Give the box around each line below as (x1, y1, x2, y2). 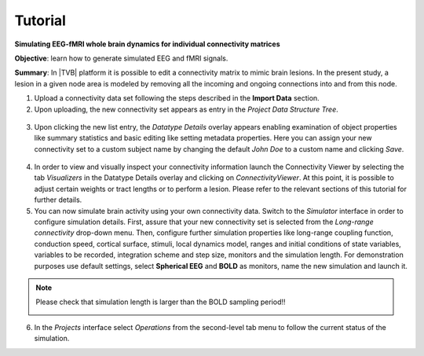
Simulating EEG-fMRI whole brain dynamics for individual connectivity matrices (14, 39, 280, 49)
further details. (34, 195, 82, 204)
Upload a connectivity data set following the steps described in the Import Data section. (34, 94, 320, 103)
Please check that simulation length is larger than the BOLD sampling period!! (35, 297, 286, 306)
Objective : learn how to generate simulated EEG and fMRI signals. (14, 53, 228, 63)
